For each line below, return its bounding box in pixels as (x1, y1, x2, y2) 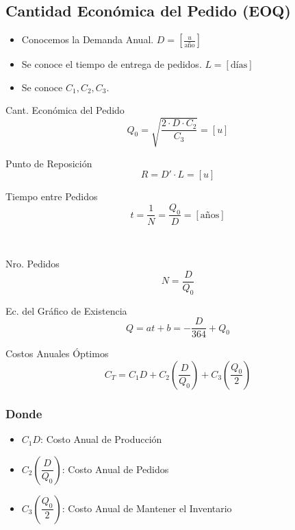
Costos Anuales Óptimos (5, 346, 109, 361)
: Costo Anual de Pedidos (62, 461, 169, 476)
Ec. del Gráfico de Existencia (5, 303, 127, 317)
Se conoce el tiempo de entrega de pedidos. (21, 57, 202, 71)
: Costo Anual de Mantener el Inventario (62, 501, 232, 515)
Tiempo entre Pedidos (5, 189, 98, 204)
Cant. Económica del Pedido (5, 103, 125, 117)
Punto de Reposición (5, 156, 92, 170)
